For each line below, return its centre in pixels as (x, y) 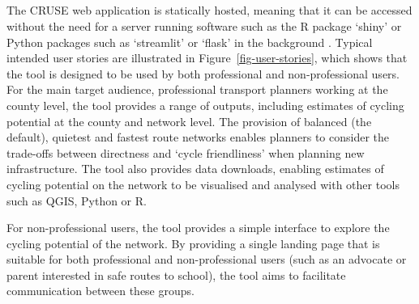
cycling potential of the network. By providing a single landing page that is (193, 243)
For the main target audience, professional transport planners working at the (197, 89)
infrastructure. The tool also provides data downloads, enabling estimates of (195, 169)
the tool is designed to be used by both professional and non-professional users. (203, 73)
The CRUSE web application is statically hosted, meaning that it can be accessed (209, 10)
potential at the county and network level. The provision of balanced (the (189, 121)
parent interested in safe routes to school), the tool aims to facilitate (176, 274)
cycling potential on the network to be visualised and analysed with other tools (203, 184)
